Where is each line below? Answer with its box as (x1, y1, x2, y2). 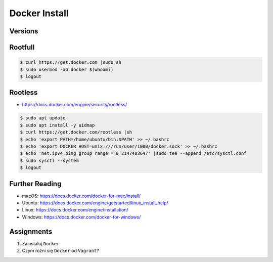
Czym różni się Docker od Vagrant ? (22, 248, 100, 254)
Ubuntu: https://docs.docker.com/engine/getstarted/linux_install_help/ (22, 200, 169, 206)
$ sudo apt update (20, 115, 66, 121)
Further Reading (9, 180, 62, 188)
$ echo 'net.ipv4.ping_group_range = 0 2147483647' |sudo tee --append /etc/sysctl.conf (20, 151, 247, 156)
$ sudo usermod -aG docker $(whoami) (20, 66, 114, 72)
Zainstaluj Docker (22, 240, 60, 246)
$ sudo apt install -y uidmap (20, 122, 95, 128)
